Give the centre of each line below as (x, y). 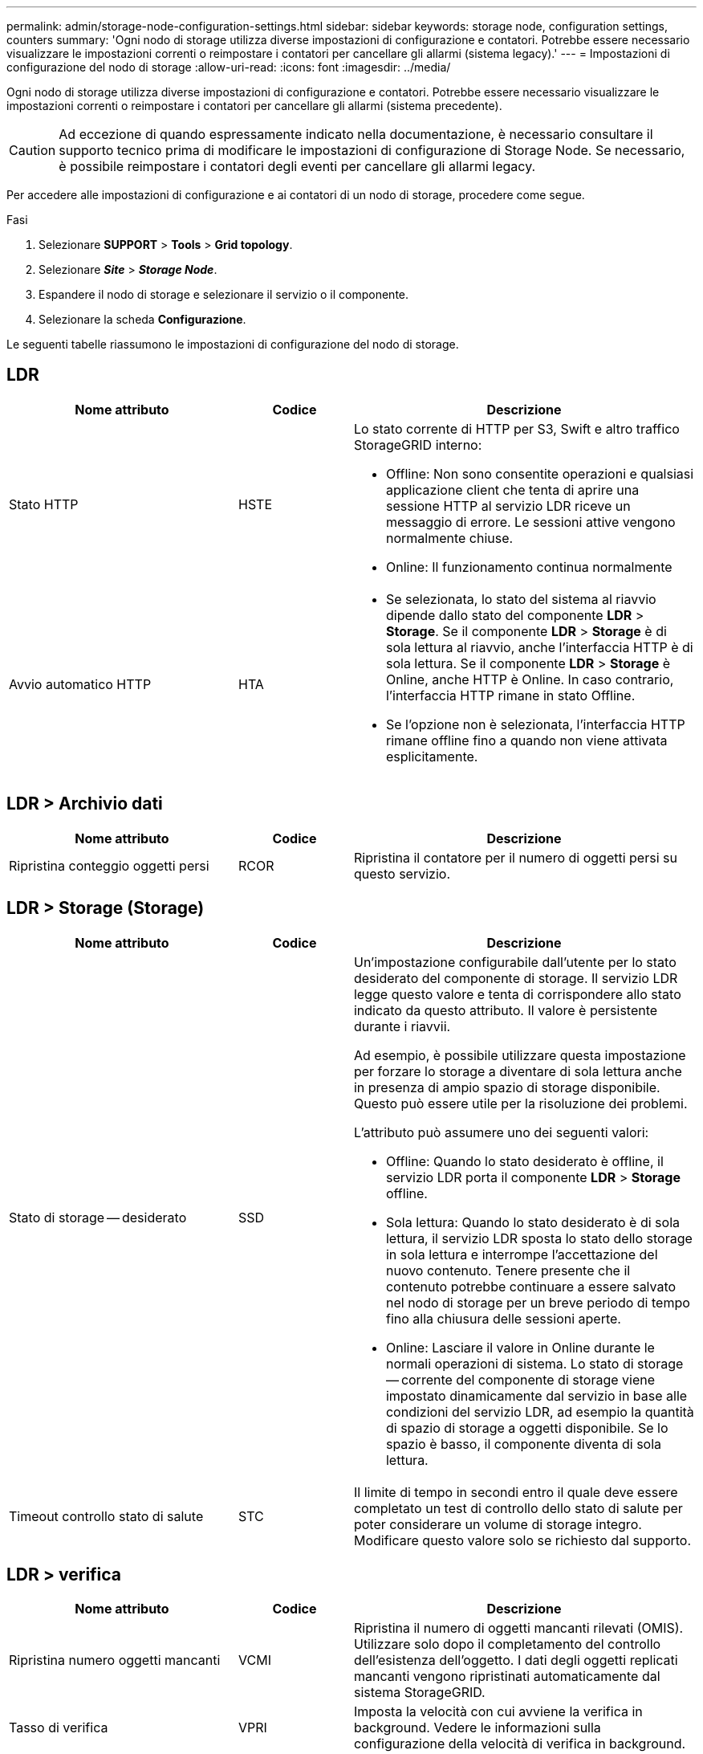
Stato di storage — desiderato (98, 1217)
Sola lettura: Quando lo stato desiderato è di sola (532, 1222)
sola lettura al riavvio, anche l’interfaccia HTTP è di (539, 647)
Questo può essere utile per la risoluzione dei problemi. (520, 1103)
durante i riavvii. (402, 1026)
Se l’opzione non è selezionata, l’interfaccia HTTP (535, 724)
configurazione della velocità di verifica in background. (520, 1744)
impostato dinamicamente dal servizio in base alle (536, 1395)
